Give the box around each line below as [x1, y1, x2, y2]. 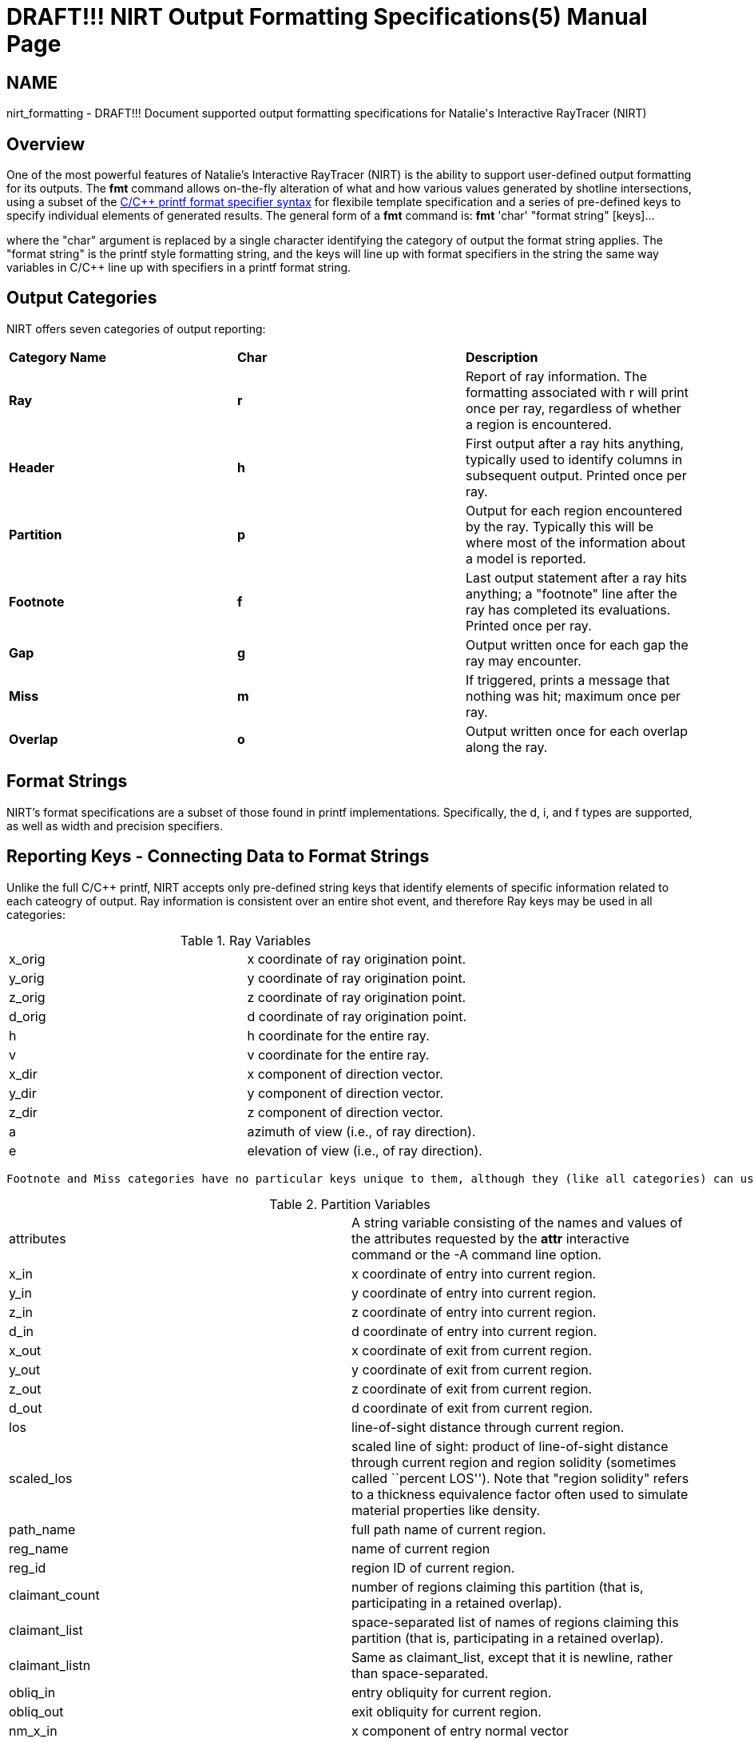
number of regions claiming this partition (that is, [351, 1578, 644, 1595]
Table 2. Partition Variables [269, 1195, 431, 1212]
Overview [6, 133, 85, 154]
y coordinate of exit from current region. [351, 1361, 593, 1378]
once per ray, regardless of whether [465, 400, 681, 416]
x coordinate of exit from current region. [351, 1342, 593, 1358]
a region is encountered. [465, 416, 612, 432]
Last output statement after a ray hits [465, 569, 688, 586]
